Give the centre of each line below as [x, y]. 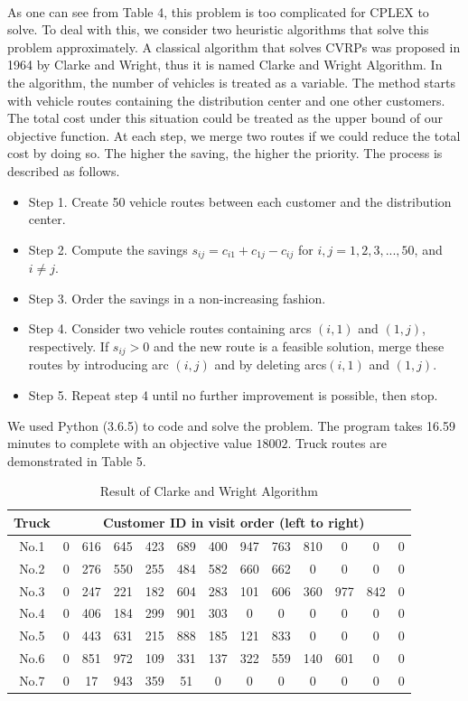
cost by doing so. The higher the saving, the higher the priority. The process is [225, 153]
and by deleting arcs [271, 365]
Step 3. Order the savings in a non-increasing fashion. [177, 298]
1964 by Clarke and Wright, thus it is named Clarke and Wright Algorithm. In [225, 65]
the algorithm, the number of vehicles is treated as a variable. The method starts [231, 82]
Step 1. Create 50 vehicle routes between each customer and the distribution [240, 201]
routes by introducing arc [98, 365]
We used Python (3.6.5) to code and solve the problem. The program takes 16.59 [231, 425]
